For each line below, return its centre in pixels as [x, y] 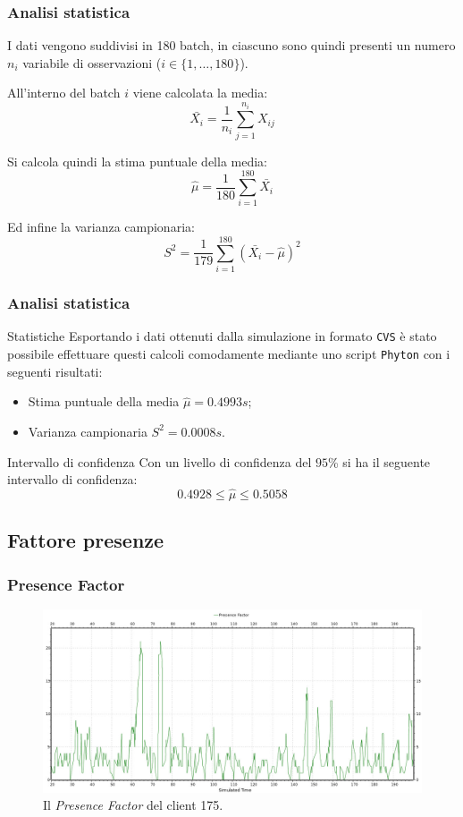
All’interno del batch [64, 93]
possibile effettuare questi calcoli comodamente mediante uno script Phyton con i [229, 354]
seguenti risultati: [55, 371]
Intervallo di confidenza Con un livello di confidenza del [160, 461]
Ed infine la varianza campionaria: [101, 227]
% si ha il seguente [379, 461]
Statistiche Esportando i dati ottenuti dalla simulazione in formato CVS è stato [222, 336]
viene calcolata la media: [200, 93]
